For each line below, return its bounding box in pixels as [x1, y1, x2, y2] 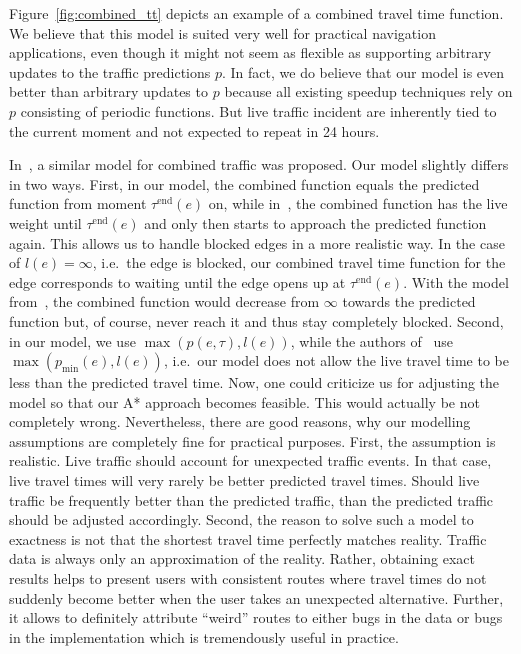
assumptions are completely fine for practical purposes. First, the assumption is [9, 430, 496, 451]
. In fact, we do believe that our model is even [222, 61, 505, 82]
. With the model [403, 271, 509, 292]
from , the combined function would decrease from [9, 291, 320, 312]
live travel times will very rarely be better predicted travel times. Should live [9, 470, 480, 491]
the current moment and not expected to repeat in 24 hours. [9, 120, 380, 141]
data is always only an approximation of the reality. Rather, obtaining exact [9, 548, 476, 569]
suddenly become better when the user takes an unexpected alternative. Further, [9, 587, 504, 608]
